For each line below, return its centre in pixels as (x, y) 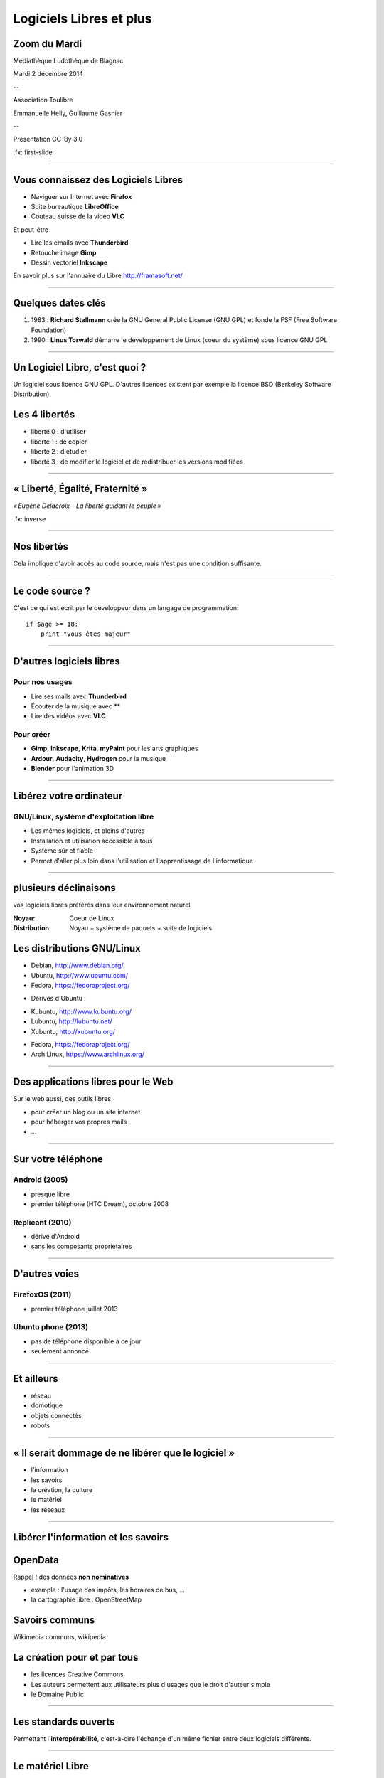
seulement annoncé (60, 1351)
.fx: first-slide (33, 152)
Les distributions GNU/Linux (77, 948)
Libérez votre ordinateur (68, 796)
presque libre (50, 1194)
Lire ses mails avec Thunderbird (79, 696)
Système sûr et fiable (62, 851)
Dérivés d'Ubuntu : (59, 999)
